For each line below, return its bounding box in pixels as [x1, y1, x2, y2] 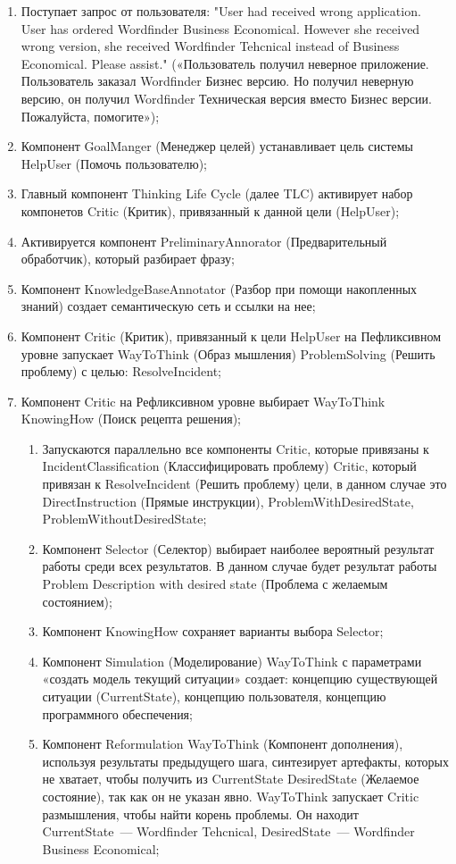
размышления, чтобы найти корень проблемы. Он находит [42, 804, 359, 823]
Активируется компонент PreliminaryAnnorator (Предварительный [21, 231, 387, 250]
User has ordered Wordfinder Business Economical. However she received [21, 19, 420, 38]
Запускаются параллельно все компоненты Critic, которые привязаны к [42, 439, 429, 457]
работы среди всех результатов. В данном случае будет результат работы [42, 557, 437, 575]
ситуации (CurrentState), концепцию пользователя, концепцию [42, 687, 386, 705]
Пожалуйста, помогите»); [21, 106, 160, 125]
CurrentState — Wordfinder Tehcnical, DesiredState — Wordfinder [42, 822, 415, 841]
